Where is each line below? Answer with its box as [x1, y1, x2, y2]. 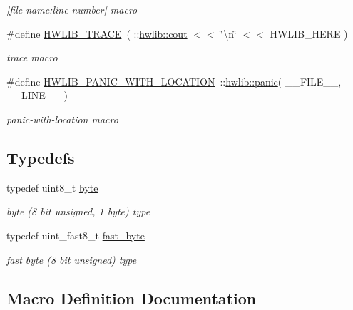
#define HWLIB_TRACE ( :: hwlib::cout [6, 26, 188, 41]
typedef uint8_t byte [6, 180, 98, 195]
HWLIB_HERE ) [270, 26, 348, 41]
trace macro [6, 50, 58, 65]
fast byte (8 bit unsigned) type [6, 252, 137, 267]
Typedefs [6, 146, 75, 168]
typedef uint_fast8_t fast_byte [6, 227, 145, 242]
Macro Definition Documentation [6, 286, 257, 309]
